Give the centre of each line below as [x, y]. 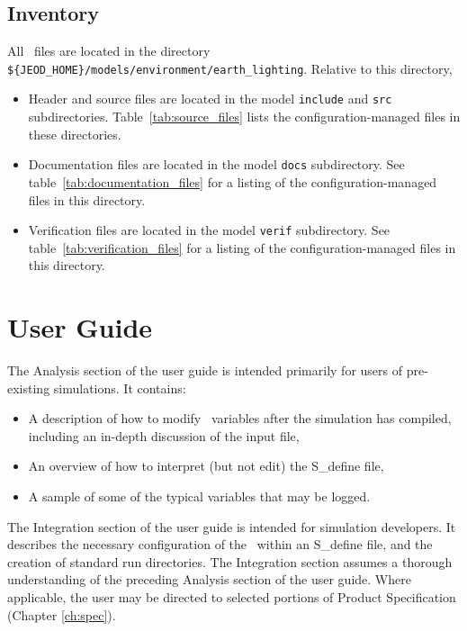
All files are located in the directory [109, 51]
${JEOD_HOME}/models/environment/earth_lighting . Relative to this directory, [230, 68]
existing [29, 388]
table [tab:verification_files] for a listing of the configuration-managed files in [242, 247]
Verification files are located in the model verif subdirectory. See [209, 230]
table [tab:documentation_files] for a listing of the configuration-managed [233, 181]
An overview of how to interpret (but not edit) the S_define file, [206, 466]
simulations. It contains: [120, 388]
